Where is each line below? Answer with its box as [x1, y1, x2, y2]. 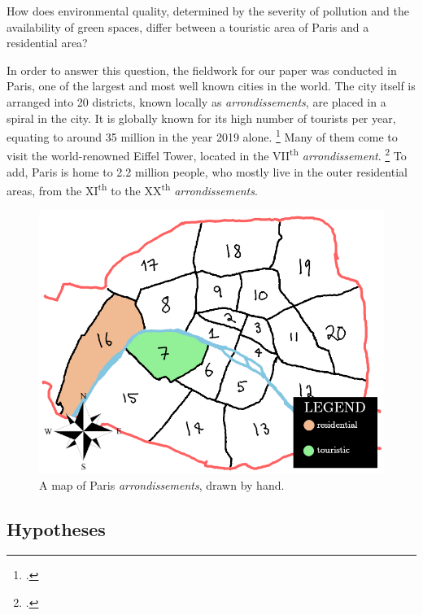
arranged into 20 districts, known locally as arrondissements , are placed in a [7, 93, 386, 110]
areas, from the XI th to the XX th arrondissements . [7, 180, 258, 198]
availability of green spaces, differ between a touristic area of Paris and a [7, 18, 369, 35]
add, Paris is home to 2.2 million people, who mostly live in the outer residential [7, 163, 408, 180]
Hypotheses [7, 516, 106, 541]
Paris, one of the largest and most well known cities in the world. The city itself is [7, 77, 416, 94]
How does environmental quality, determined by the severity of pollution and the [7, 2, 409, 19]
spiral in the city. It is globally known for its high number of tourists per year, [7, 109, 396, 126]
